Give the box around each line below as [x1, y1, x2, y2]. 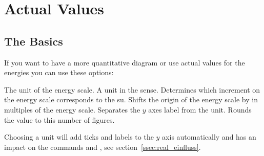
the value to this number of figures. [4, 114, 115, 125]
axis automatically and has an [162, 131, 256, 142]
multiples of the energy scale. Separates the [4, 104, 140, 115]
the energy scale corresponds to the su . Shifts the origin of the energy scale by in [4, 94, 258, 105]
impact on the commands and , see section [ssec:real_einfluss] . [4, 141, 201, 152]
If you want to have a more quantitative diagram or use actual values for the [4, 57, 245, 68]
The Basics [4, 33, 63, 49]
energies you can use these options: [4, 67, 114, 78]
